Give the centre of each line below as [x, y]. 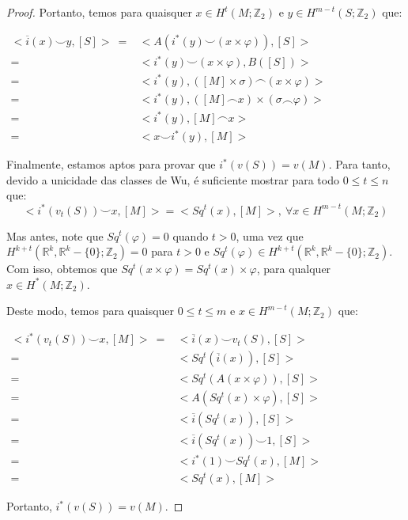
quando [191, 235]
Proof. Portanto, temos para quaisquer [99, 12]
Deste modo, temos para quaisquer [91, 311]
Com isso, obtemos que [62, 269]
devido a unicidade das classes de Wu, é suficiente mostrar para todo [173, 179]
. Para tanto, [359, 164]
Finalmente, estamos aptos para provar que [111, 164]
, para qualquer [294, 269]
